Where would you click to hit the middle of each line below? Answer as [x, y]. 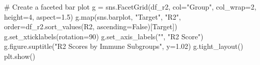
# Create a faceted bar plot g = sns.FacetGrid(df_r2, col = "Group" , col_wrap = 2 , [130, 7]
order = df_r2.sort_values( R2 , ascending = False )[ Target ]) [91, 26]
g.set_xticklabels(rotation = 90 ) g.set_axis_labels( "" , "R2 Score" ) [104, 36]
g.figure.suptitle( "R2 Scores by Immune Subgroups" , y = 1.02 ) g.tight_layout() [124, 46]
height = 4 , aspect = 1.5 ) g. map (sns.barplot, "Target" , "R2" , [92, 16]
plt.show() [20, 56]
